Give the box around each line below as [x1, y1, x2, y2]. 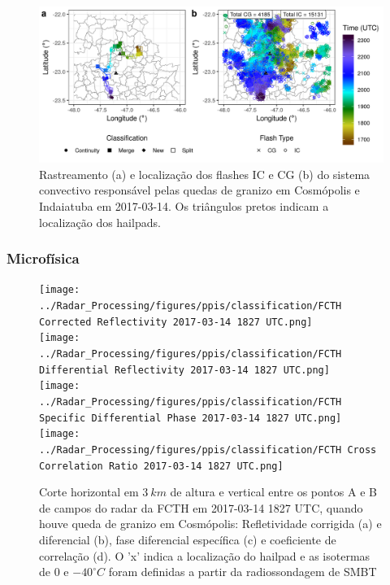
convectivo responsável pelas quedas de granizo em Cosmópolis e [39, 181, 360, 199]
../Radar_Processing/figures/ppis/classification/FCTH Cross [39, 443, 377, 456]
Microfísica [6, 248, 80, 268]
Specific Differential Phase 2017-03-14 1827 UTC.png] [39, 412, 342, 424]
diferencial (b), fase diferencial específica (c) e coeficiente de [39, 530, 336, 548]
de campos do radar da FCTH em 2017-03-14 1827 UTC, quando [39, 499, 363, 516]
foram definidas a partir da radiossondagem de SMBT [108, 563, 377, 580]
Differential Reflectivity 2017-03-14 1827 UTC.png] [39, 364, 330, 376]
